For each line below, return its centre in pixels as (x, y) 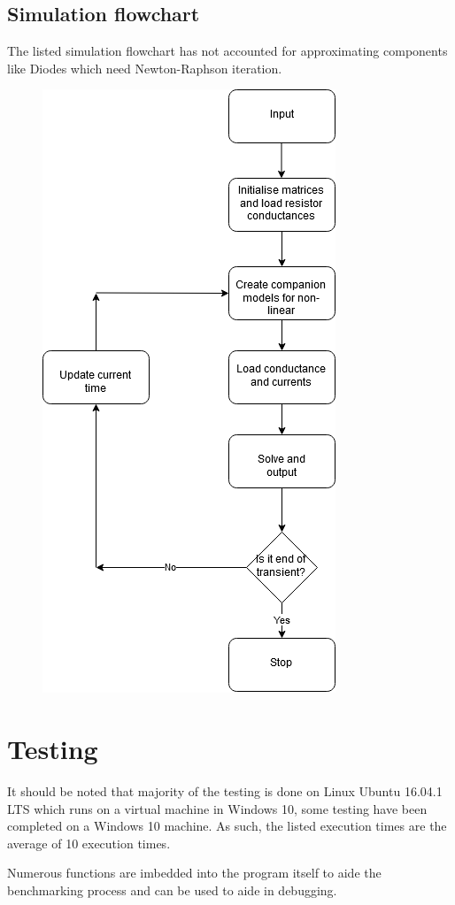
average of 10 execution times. (89, 843)
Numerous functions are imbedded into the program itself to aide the (194, 873)
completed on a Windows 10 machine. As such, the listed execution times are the (227, 826)
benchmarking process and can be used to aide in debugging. (172, 890)
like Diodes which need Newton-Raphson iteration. (145, 68)
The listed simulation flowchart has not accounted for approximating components (227, 51)
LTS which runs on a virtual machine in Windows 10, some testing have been (217, 808)
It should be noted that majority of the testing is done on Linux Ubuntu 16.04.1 (225, 791)
